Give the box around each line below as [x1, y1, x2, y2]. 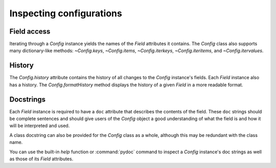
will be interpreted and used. [9, 123, 70, 129]
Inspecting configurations [9, 8, 122, 19]
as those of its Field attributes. [9, 156, 74, 162]
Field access [9, 27, 51, 36]
